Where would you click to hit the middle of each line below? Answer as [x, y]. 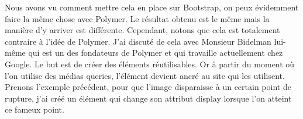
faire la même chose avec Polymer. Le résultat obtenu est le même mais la [137, 18]
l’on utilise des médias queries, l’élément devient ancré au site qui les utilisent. [145, 75]
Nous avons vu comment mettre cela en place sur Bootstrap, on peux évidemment [152, 7]
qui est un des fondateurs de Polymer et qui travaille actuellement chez [156, 53]
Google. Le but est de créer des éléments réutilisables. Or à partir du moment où [150, 64]
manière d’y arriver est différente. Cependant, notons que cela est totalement [142, 30]
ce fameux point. [35, 109]
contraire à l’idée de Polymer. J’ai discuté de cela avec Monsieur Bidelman [138, 41]
